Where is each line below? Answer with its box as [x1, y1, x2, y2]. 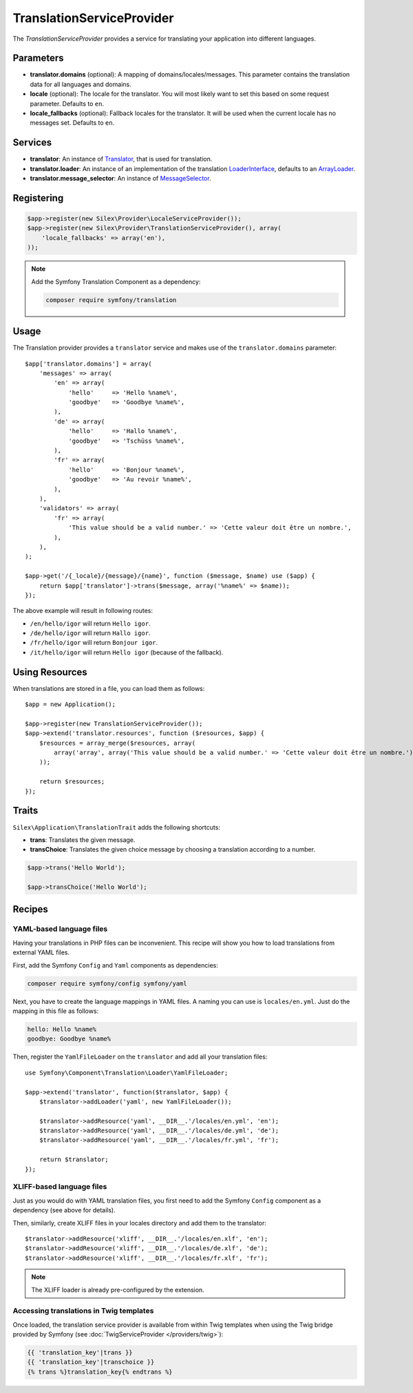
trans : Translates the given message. [30, 835, 136, 844]
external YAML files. [12, 948, 70, 956]
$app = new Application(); [25, 701, 116, 708]
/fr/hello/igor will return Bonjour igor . [30, 639, 158, 647]
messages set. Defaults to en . [30, 119, 115, 127]
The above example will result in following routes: [12, 607, 153, 615]
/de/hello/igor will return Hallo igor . [30, 629, 151, 637]
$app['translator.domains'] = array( [25, 359, 153, 368]
